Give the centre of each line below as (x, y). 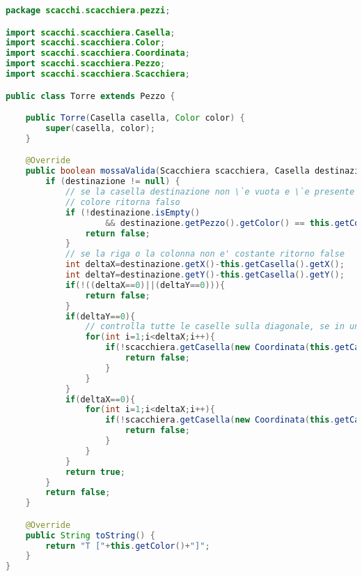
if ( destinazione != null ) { (113, 182)
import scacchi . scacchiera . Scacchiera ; (98, 74)
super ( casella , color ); (100, 128)
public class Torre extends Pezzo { (90, 96)
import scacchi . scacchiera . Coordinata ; (98, 53)
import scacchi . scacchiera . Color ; (86, 43)
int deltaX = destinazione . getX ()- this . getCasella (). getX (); (205, 265)
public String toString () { (90, 535)
